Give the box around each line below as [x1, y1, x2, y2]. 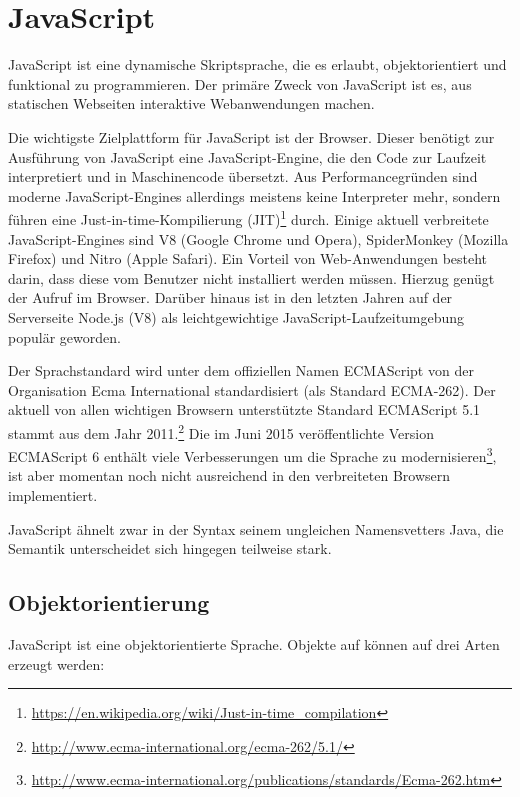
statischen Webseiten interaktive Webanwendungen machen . [8, 93, 375, 114]
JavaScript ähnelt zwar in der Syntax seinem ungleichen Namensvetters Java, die [8, 518, 504, 539]
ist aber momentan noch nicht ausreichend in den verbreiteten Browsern [8, 465, 451, 486]
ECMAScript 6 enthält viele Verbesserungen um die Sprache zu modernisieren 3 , [8, 443, 497, 466]
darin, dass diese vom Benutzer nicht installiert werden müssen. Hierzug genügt [8, 267, 495, 288]
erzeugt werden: [8, 653, 105, 674]
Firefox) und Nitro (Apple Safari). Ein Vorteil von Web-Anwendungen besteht [8, 248, 488, 269]
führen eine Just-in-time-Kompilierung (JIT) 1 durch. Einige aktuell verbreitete [8, 206, 489, 229]
